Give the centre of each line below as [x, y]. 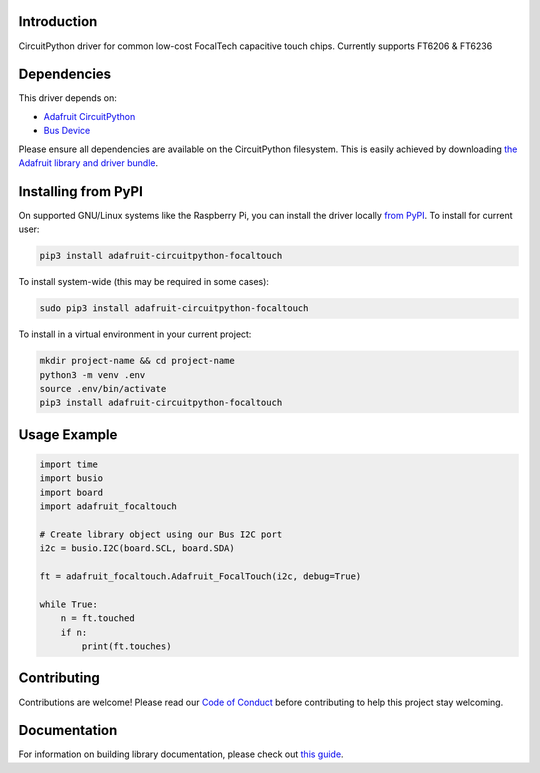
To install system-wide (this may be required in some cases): [144, 282]
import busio [71, 478]
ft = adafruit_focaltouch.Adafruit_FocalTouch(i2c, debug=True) [200, 576]
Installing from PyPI [81, 191]
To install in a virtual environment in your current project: [135, 334]
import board [71, 492]
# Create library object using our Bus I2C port [161, 534]
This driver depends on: [67, 98]
